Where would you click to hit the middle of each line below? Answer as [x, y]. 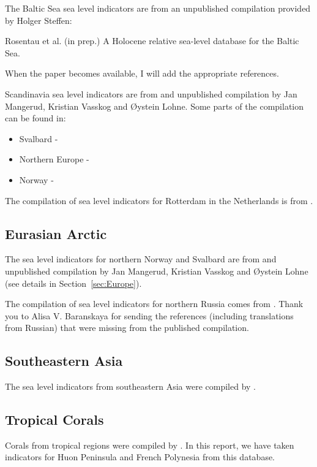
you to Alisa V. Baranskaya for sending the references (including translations [149, 315]
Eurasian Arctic [56, 233]
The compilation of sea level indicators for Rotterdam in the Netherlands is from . [159, 200]
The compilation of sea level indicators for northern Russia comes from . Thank [154, 304]
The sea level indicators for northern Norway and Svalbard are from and [141, 259]
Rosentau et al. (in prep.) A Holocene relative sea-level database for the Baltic [152, 41]
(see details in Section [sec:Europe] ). [73, 283]
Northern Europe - [54, 159]
